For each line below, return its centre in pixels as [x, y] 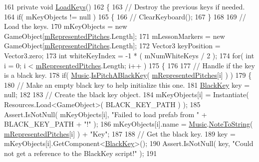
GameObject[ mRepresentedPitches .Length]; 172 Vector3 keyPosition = [112, 46]
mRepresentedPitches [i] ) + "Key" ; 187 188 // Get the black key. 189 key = [120, 133]
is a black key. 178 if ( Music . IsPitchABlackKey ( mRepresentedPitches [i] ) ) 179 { [128, 75]
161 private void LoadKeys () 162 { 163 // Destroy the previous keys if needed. [125, 6]
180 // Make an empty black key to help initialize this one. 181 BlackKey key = [127, 84]
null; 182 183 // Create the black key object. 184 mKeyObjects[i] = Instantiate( [127, 94]
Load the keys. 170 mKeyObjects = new [66, 26]
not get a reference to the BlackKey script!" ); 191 [81, 153]
